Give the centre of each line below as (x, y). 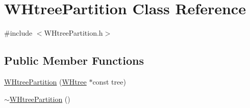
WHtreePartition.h (73, 33)
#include (18, 33)
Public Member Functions (74, 60)
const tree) (109, 81)
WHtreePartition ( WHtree (45, 81)
